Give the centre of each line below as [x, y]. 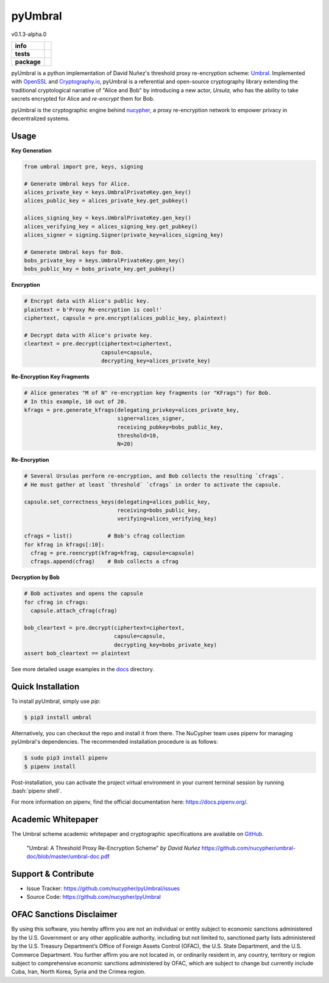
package [28, 62]
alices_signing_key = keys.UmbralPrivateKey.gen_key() [108, 218]
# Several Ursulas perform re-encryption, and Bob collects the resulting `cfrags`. [154, 476]
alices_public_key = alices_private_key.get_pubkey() [106, 201]
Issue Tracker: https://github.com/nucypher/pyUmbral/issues [103, 888]
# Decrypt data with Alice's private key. [88, 335]
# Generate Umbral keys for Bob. [74, 252]
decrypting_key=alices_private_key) [156, 361]
